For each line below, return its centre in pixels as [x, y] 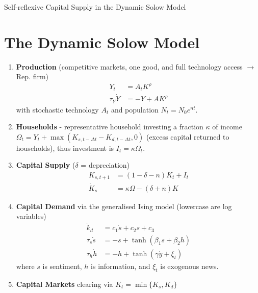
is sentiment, [62, 266]
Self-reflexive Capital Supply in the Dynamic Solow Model [95, 7]
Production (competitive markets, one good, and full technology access [129, 66]
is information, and [121, 266]
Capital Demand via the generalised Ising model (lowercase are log [124, 206]
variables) [31, 216]
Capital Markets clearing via [64, 284]
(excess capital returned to [188, 136]
